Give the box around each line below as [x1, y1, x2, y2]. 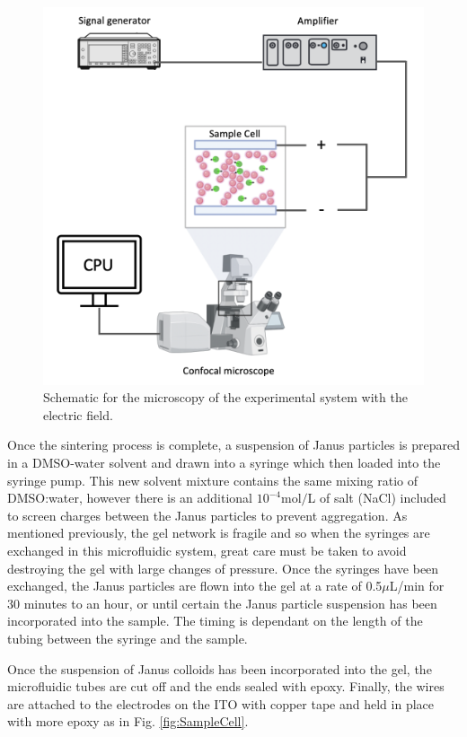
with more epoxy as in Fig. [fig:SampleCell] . [7, 712, 249, 731]
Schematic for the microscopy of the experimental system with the [43, 388, 408, 407]
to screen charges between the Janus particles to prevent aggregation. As [7, 505, 408, 524]
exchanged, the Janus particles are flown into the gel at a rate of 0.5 [7, 576, 383, 595]
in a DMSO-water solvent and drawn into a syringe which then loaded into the [7, 453, 441, 471]
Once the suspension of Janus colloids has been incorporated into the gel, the [7, 659, 432, 678]
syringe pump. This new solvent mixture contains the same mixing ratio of [7, 470, 419, 489]
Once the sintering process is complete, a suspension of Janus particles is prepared [7, 435, 460, 454]
